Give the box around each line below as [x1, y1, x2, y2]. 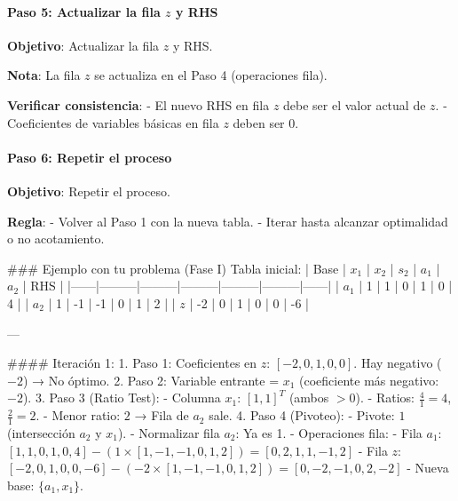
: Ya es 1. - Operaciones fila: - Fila [235, 423, 422, 441]
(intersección [7, 423, 75, 441]
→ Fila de [134, 406, 189, 425]
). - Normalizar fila [117, 423, 220, 441]
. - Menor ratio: [36, 406, 121, 425]
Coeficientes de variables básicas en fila [7, 113, 219, 131]
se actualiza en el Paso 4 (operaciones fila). [94, 66, 328, 84]
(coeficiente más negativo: [299, 370, 439, 389]
